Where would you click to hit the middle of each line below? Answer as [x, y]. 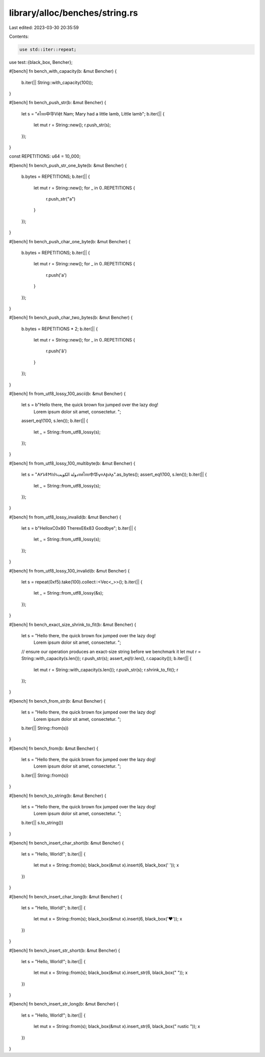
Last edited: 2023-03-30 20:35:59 [44, 28]
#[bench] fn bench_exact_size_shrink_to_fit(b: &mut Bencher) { [73, 625]
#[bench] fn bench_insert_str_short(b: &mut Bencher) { [65, 950]
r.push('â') [56, 351]
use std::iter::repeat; [48, 49]
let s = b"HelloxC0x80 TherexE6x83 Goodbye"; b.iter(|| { [79, 528]
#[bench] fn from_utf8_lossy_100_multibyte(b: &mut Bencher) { [72, 463]
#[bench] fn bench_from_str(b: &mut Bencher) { [57, 701]
